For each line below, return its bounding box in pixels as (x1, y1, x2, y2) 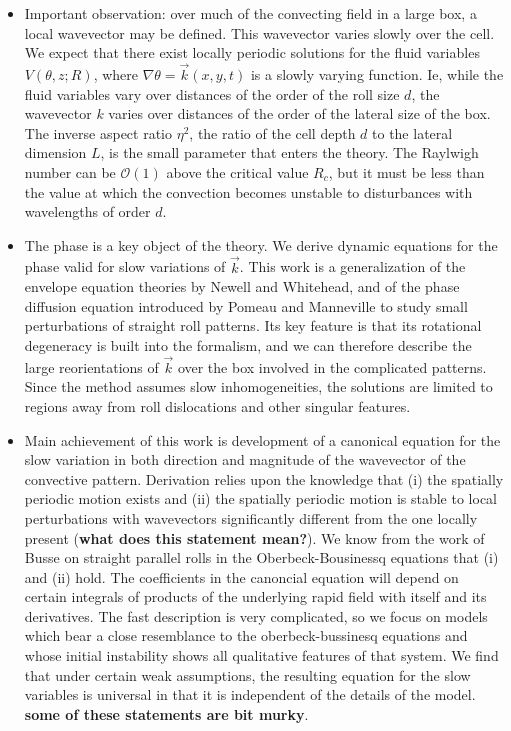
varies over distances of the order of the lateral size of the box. (108, 103, 491, 124)
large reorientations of (24, 356, 159, 377)
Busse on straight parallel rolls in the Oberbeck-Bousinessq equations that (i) (24, 547, 499, 568)
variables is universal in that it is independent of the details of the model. (24, 684, 476, 705)
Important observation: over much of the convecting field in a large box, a (24, 3, 477, 23)
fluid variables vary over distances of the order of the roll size (24, 83, 400, 104)
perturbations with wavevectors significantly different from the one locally (24, 507, 478, 528)
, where (93, 64, 139, 84)
